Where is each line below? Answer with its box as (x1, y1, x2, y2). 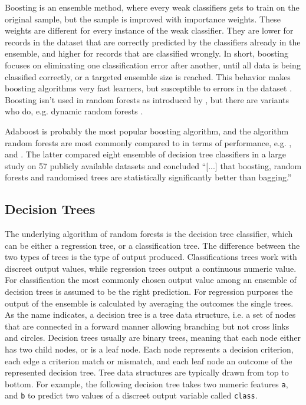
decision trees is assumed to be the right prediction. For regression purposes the (5, 285, 293, 298)
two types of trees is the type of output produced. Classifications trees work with (5, 251, 297, 263)
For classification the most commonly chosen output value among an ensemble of (5, 274, 297, 286)
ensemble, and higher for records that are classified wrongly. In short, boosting (5, 47, 289, 60)
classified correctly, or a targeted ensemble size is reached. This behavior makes (5, 70, 291, 83)
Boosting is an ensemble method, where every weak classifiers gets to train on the (5, 1, 300, 13)
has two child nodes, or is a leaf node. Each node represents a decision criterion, (5, 343, 294, 355)
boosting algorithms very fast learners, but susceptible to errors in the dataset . (5, 82, 292, 94)
